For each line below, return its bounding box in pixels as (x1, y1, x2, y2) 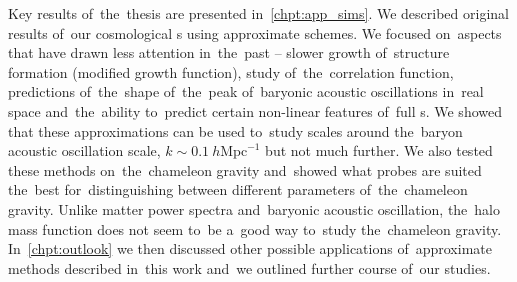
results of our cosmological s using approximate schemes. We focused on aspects (8, 22, 502, 43)
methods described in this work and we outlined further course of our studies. (8, 257, 491, 278)
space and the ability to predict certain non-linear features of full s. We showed (8, 100, 502, 121)
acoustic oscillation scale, (8, 140, 161, 161)
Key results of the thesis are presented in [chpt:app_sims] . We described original (8, 3, 509, 23)
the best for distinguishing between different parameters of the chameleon (8, 179, 468, 200)
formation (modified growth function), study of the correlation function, (8, 61, 454, 82)
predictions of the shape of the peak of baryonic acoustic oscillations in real (8, 81, 484, 102)
